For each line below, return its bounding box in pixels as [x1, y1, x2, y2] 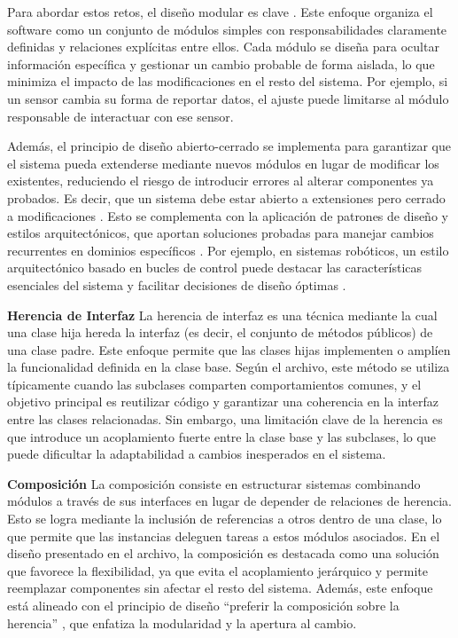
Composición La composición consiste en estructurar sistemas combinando [7, 474, 421, 492]
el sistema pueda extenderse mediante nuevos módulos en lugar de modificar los [7, 154, 439, 172]
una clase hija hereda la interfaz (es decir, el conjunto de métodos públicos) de [7, 323, 433, 342]
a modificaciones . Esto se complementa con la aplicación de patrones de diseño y [7, 206, 448, 224]
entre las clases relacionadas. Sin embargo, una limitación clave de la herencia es [7, 410, 443, 429]
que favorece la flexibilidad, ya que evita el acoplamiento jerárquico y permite [7, 561, 428, 579]
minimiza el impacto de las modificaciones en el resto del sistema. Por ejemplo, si [7, 72, 448, 91]
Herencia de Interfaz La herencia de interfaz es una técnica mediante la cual [7, 305, 438, 324]
